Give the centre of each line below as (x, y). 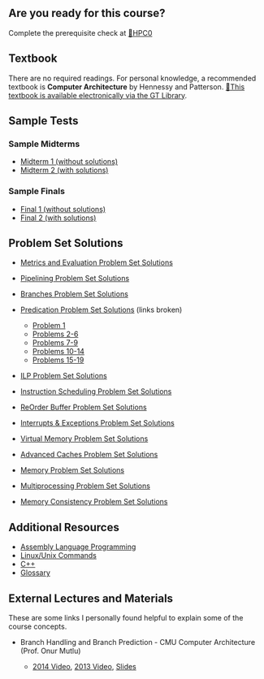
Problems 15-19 (58, 360)
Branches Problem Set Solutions (74, 294)
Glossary (35, 573)
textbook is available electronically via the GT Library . (98, 95)
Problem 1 (49, 326)
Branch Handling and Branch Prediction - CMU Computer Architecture (138, 642)
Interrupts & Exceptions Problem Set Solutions (97, 423)
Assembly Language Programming (78, 547)
